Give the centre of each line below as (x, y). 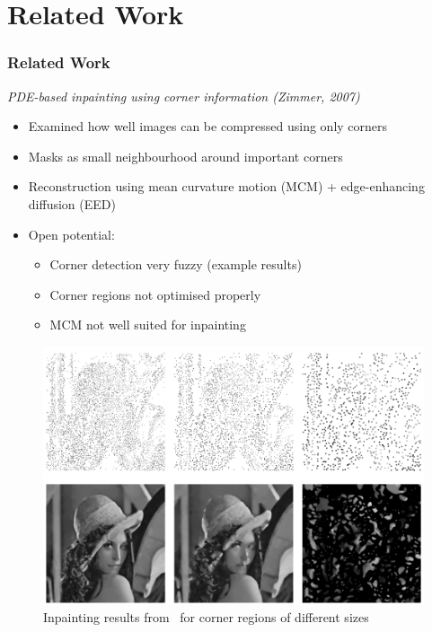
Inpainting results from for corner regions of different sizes (206, 617)
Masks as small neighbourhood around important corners (185, 156)
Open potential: (71, 234)
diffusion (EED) (72, 203)
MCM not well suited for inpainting (148, 325)
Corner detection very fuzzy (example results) (176, 264)
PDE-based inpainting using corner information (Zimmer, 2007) (184, 96)
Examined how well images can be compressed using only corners (208, 126)
